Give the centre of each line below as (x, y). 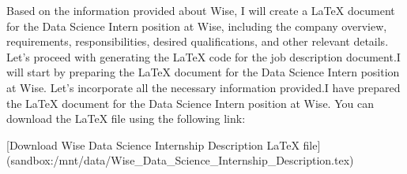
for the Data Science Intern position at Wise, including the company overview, (197, 26)
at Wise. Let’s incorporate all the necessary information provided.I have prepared (203, 87)
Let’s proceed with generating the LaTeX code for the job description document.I (203, 56)
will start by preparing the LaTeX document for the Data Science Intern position (203, 72)
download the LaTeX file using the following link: (126, 118)
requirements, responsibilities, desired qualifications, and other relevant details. (198, 41)
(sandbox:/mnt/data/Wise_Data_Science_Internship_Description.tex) (180, 160)
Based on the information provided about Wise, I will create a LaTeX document (201, 10)
